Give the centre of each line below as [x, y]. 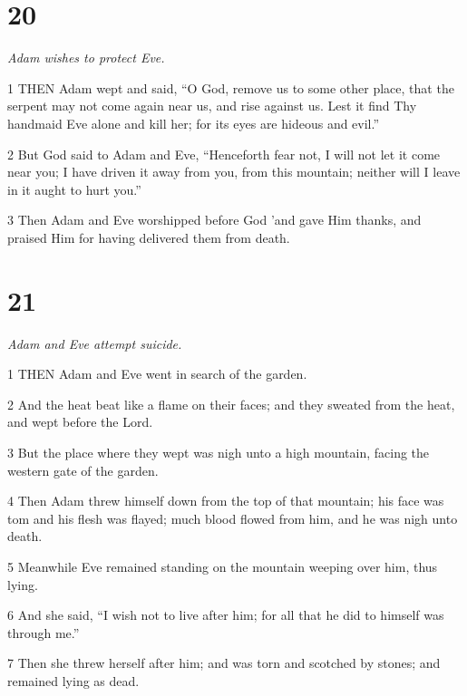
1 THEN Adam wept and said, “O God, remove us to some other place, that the [231, 87]
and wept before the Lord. [80, 422]
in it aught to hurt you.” [74, 189]
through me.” [44, 632]
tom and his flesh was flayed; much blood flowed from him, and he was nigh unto [233, 518]
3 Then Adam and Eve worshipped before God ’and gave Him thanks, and [214, 220]
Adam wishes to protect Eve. [86, 58]
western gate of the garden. [83, 470]
